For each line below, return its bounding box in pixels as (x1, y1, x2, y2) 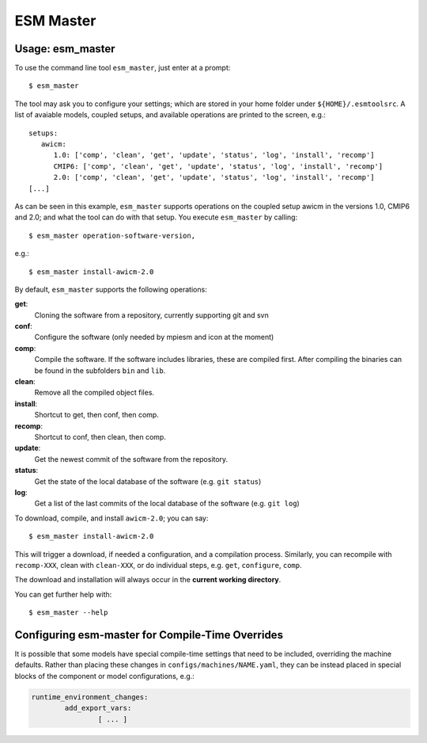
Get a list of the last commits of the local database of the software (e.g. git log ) (34, 499, 300, 509)
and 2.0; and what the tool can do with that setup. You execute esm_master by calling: (14, 212, 298, 222)
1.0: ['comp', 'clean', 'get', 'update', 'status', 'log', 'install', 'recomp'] (53, 151, 375, 160)
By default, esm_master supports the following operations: (14, 284, 207, 294)
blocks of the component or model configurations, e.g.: (14, 671, 195, 680)
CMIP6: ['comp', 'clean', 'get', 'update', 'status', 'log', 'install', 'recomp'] (53, 162, 384, 170)
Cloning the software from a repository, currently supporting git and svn (34, 310, 269, 320)
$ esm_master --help (28, 608, 108, 617)
